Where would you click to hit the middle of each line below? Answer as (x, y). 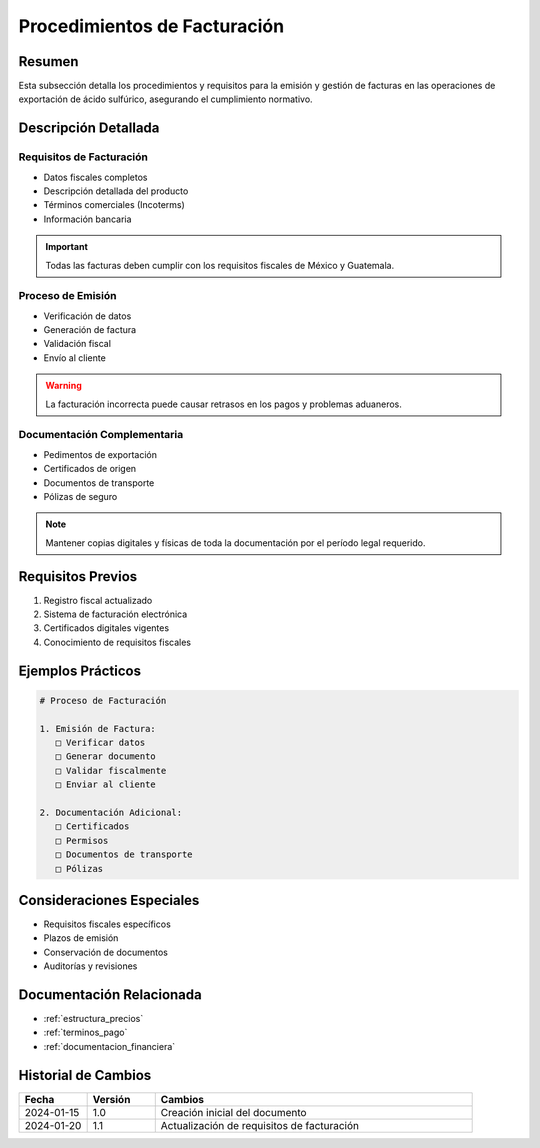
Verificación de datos (87, 316)
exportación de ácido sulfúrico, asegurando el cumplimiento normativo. (166, 99)
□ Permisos (82, 840)
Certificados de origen (90, 469)
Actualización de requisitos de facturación (260, 1125)
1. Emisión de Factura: (98, 728)
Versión (111, 1099)
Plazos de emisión (81, 938)
